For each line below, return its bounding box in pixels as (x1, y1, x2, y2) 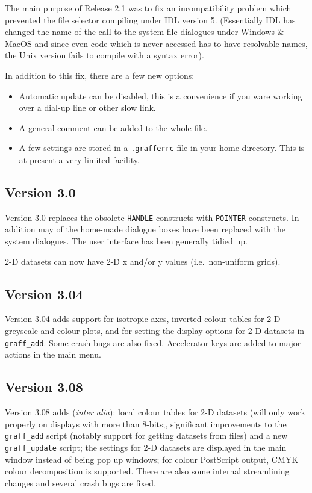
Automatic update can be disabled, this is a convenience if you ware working (19, 89, 302, 102)
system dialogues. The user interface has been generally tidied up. (5, 235, 248, 247)
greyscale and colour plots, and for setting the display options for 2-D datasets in (5, 324, 305, 337)
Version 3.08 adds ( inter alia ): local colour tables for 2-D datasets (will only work (5, 406, 305, 418)
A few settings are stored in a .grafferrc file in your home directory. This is (19, 141, 305, 154)
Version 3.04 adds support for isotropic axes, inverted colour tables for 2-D (5, 312, 281, 325)
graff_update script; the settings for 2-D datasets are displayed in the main (5, 441, 287, 453)
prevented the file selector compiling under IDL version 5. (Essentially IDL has (5, 13, 296, 26)
